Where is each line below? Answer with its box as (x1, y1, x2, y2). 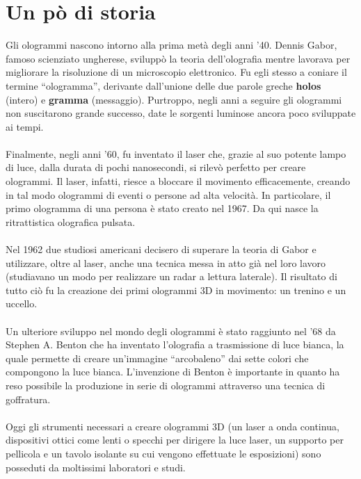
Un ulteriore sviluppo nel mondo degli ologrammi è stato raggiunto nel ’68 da (6, 323, 336, 338)
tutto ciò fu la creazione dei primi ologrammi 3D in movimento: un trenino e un (6, 282, 346, 297)
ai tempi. (6, 119, 44, 133)
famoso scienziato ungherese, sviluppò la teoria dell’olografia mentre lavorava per (6, 51, 351, 65)
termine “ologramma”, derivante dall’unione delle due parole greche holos (6, 78, 321, 92)
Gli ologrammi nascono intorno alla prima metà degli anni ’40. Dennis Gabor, (6, 38, 337, 52)
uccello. (6, 296, 38, 311)
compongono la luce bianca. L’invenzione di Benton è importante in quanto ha (6, 364, 340, 379)
